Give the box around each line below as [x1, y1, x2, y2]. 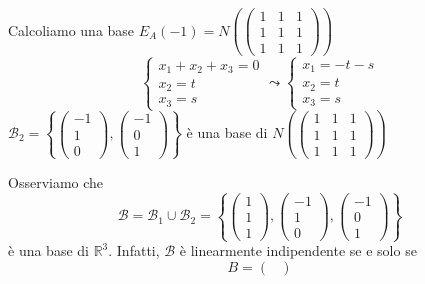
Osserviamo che [8, 171, 104, 192]
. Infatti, [108, 240, 160, 261]
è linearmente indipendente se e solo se [179, 240, 417, 261]
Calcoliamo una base [8, 19, 135, 40]
